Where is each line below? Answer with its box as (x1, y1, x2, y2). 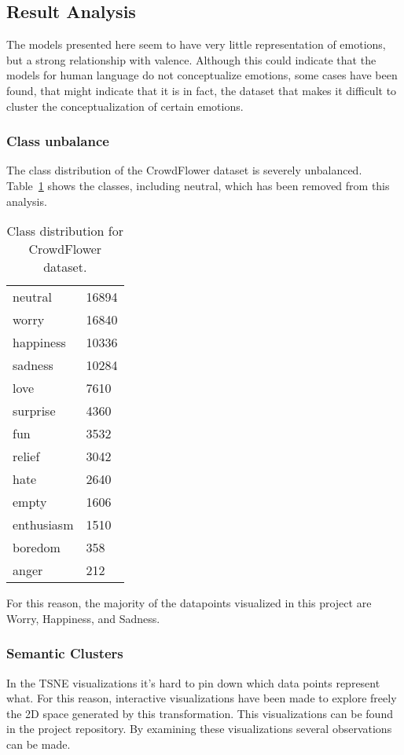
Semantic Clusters (6, 643, 123, 663)
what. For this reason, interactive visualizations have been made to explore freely (6, 690, 397, 706)
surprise (13, 401, 56, 420)
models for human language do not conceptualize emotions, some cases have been (6, 67, 398, 83)
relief (13, 447, 40, 466)
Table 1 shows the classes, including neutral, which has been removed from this (6, 177, 390, 193)
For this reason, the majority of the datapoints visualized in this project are (6, 595, 372, 611)
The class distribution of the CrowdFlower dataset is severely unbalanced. (6, 162, 362, 178)
